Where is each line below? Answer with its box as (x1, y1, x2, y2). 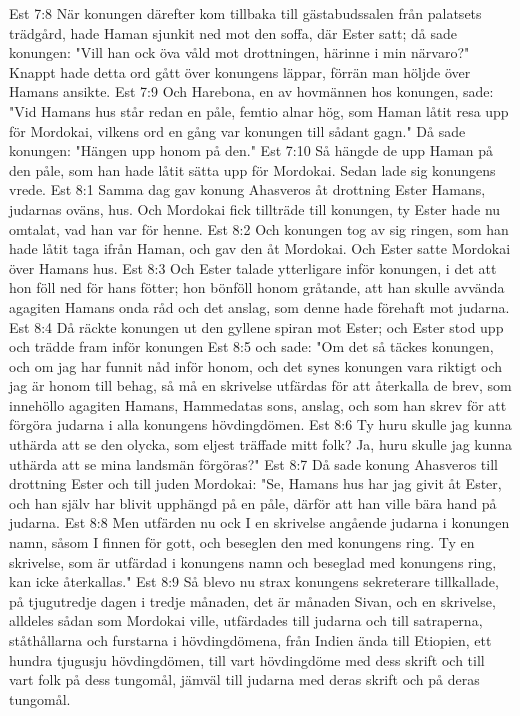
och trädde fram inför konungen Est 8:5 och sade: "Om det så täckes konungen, (9, 336, 494, 357)
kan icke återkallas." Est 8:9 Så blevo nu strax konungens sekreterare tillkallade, (9, 571, 499, 592)
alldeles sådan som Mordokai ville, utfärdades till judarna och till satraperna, (9, 610, 483, 631)
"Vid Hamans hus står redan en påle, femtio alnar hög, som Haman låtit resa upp (9, 100, 509, 121)
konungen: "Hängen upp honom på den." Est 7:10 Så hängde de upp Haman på (9, 140, 494, 161)
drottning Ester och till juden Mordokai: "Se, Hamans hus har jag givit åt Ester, (9, 473, 502, 494)
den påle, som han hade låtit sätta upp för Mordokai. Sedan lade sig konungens (9, 159, 496, 180)
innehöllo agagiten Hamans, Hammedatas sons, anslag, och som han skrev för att (9, 394, 507, 415)
